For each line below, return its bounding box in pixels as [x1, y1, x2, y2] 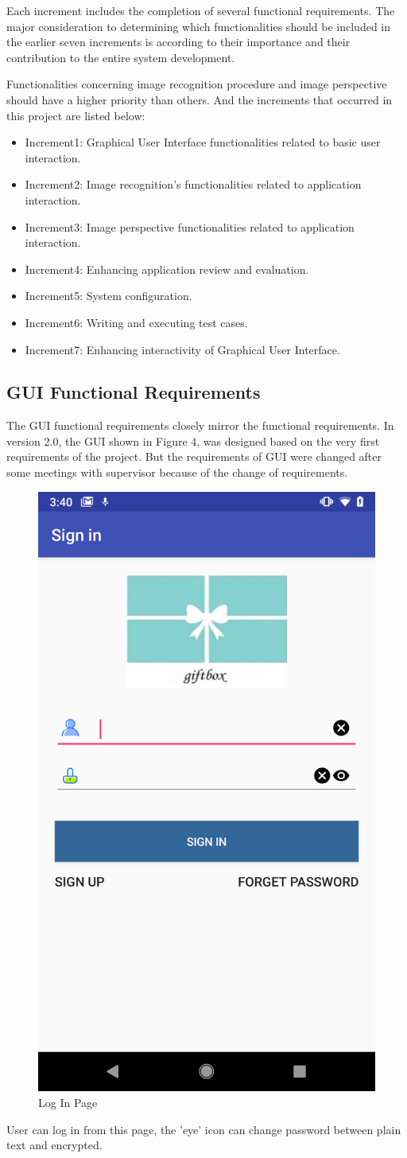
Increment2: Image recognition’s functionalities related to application [25, 176, 362, 193]
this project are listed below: [6, 107, 145, 123]
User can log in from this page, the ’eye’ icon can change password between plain [6, 1121, 401, 1137]
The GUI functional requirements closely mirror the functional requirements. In [6, 417, 394, 434]
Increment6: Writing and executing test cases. [25, 314, 248, 330]
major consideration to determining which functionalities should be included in [6, 18, 391, 34]
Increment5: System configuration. [25, 287, 192, 304]
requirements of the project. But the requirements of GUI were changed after [6, 448, 382, 465]
